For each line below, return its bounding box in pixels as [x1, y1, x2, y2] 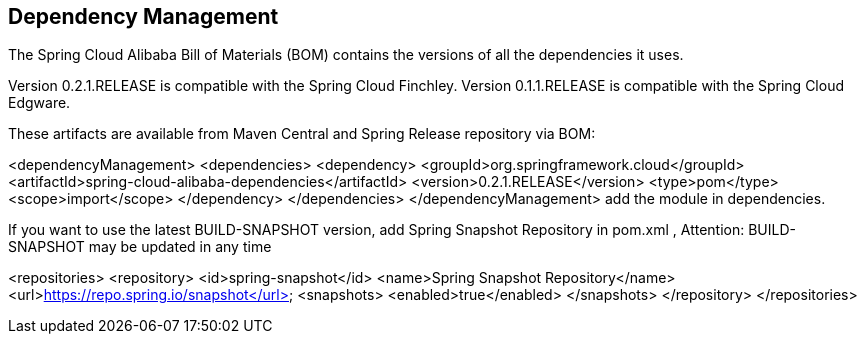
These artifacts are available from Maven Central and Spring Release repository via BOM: [8, 125, 596, 143]
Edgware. [8, 94, 71, 112]
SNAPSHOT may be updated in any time [8, 238, 272, 256]
